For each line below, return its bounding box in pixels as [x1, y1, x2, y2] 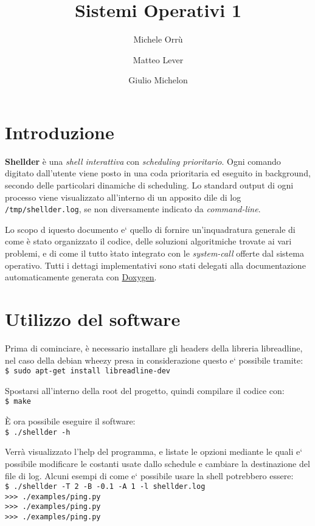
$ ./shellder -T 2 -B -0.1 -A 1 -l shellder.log [5, 482, 206, 491]
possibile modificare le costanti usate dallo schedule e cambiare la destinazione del [5, 457, 310, 469]
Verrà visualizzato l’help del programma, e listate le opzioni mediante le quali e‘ [5, 445, 303, 458]
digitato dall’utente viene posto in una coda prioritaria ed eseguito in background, [5, 167, 311, 179]
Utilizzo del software [5, 306, 181, 331]
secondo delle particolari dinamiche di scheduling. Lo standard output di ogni [5, 179, 294, 192]
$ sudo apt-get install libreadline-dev [5, 367, 171, 376]
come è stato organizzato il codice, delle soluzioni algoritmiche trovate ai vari [5, 235, 292, 247]
